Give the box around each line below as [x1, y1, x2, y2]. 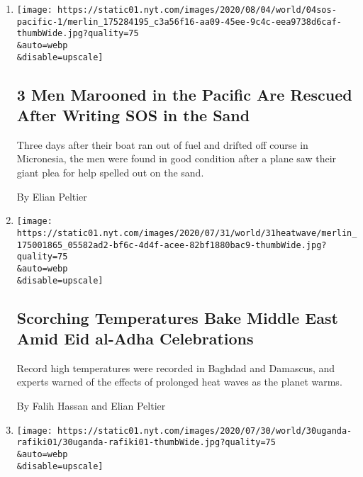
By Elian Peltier [16, 189, 87, 203]
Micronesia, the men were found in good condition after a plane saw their [16, 151, 337, 166]
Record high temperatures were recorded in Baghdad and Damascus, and [16, 360, 335, 375]
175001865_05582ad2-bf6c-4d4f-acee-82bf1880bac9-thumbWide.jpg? [16, 240, 327, 250]
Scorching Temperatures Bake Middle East [16, 306, 338, 328]
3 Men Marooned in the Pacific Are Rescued [16, 83, 352, 105]
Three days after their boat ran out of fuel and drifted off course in [16, 137, 308, 152]
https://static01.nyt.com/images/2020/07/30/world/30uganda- [57, 425, 352, 436]
